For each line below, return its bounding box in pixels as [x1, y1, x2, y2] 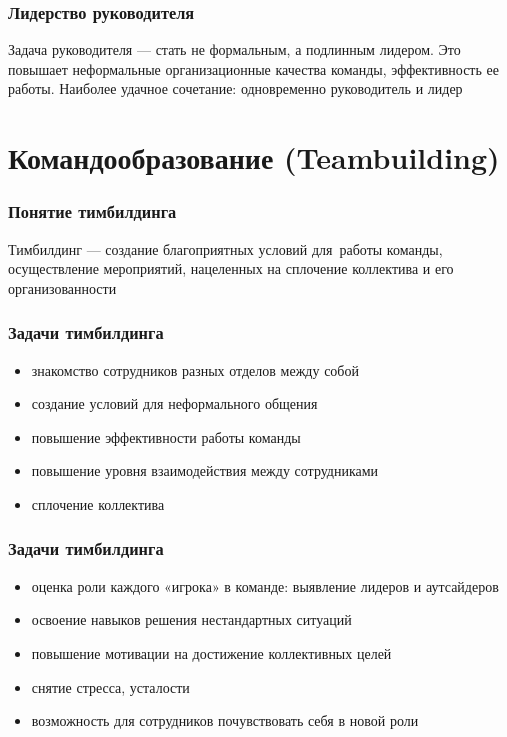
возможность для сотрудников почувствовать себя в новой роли [31, 710, 419, 731]
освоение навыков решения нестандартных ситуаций [31, 609, 352, 630]
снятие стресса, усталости [31, 676, 190, 697]
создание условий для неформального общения [31, 393, 318, 414]
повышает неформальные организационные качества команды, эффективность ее [8, 58, 499, 79]
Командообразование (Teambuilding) [8, 137, 500, 178]
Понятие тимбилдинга [8, 199, 177, 224]
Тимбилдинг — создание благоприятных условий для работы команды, [8, 238, 443, 259]
